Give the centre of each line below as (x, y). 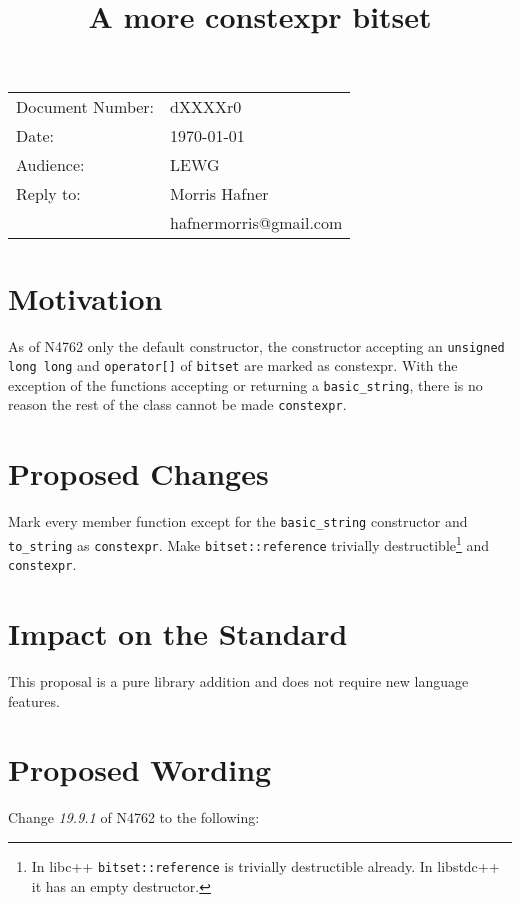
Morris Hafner (219, 194)
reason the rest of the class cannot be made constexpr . (177, 404)
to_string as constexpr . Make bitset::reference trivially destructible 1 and (249, 543)
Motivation (85, 297)
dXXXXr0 (206, 107)
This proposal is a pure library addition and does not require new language (238, 681)
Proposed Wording (140, 769)
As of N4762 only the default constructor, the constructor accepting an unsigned (256, 345)
